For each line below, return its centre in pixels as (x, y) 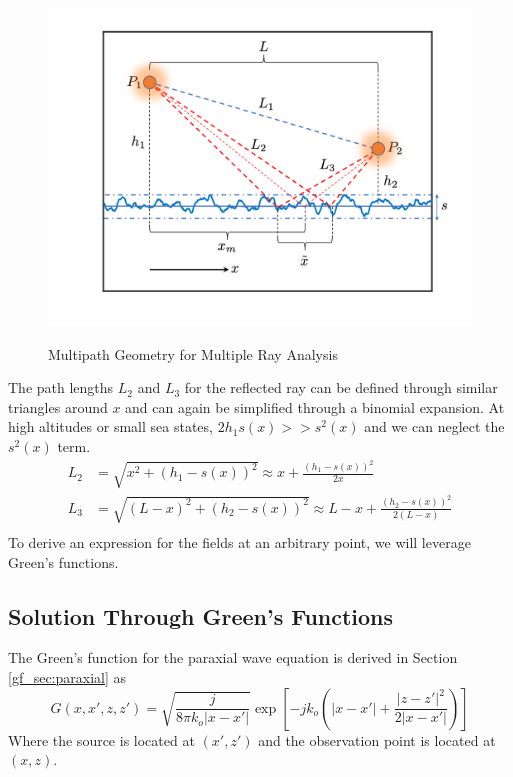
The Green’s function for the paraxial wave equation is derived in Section (233, 657)
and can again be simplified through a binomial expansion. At (315, 406)
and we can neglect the (434, 426)
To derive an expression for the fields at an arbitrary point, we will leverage (239, 541)
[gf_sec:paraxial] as (67, 676)
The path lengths (61, 387)
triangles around (58, 406)
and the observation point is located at (377, 739)
